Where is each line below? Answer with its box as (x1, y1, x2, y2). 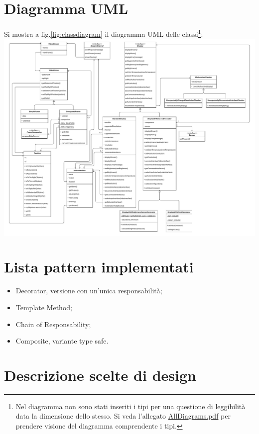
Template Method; (15, 302, 72, 312)
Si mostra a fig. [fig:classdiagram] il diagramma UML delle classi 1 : (4, 27, 203, 39)
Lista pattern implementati (4, 257, 194, 277)
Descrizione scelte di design (4, 364, 196, 385)
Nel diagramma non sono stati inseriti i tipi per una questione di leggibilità (15, 401, 246, 411)
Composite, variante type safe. (15, 336, 109, 346)
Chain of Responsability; (15, 319, 91, 329)
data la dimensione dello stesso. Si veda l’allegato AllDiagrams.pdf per (15, 411, 231, 421)
